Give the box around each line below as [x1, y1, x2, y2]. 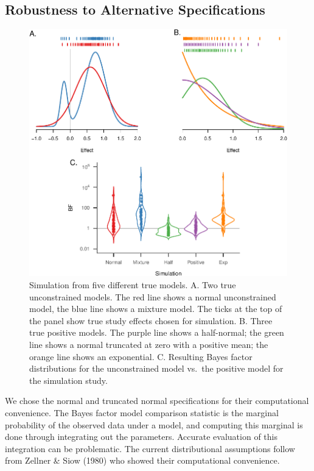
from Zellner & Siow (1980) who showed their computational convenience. [5, 454, 280, 467]
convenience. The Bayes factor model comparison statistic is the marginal [5, 406, 279, 419]
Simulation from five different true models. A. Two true [29, 278, 236, 291]
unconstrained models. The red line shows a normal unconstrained [29, 290, 276, 303]
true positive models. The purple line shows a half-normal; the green [29, 326, 284, 339]
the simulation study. [29, 374, 108, 386]
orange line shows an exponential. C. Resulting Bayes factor [29, 350, 253, 363]
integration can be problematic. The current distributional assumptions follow [5, 442, 295, 455]
